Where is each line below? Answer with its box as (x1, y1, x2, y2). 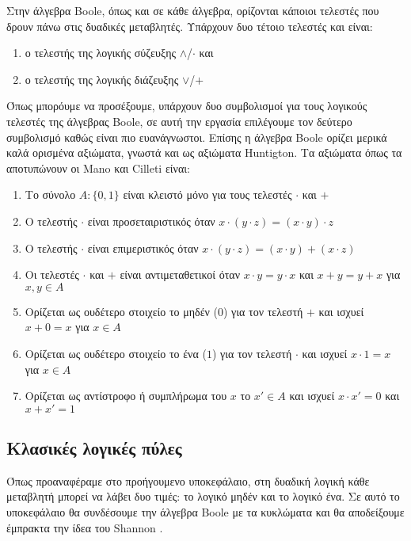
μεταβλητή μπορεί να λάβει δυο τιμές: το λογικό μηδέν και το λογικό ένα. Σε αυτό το (6, 488, 400, 505)
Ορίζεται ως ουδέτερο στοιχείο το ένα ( (25, 345, 207, 361)
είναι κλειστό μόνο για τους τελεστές (123, 186, 292, 203)
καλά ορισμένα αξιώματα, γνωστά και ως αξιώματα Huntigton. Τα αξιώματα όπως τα (6, 144, 402, 161)
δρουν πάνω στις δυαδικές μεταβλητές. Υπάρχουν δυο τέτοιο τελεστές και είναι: (6, 17, 373, 34)
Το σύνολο (25, 186, 76, 203)
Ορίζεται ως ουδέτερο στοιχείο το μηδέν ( (25, 303, 218, 319)
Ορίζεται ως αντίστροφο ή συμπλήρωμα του (25, 387, 227, 404)
